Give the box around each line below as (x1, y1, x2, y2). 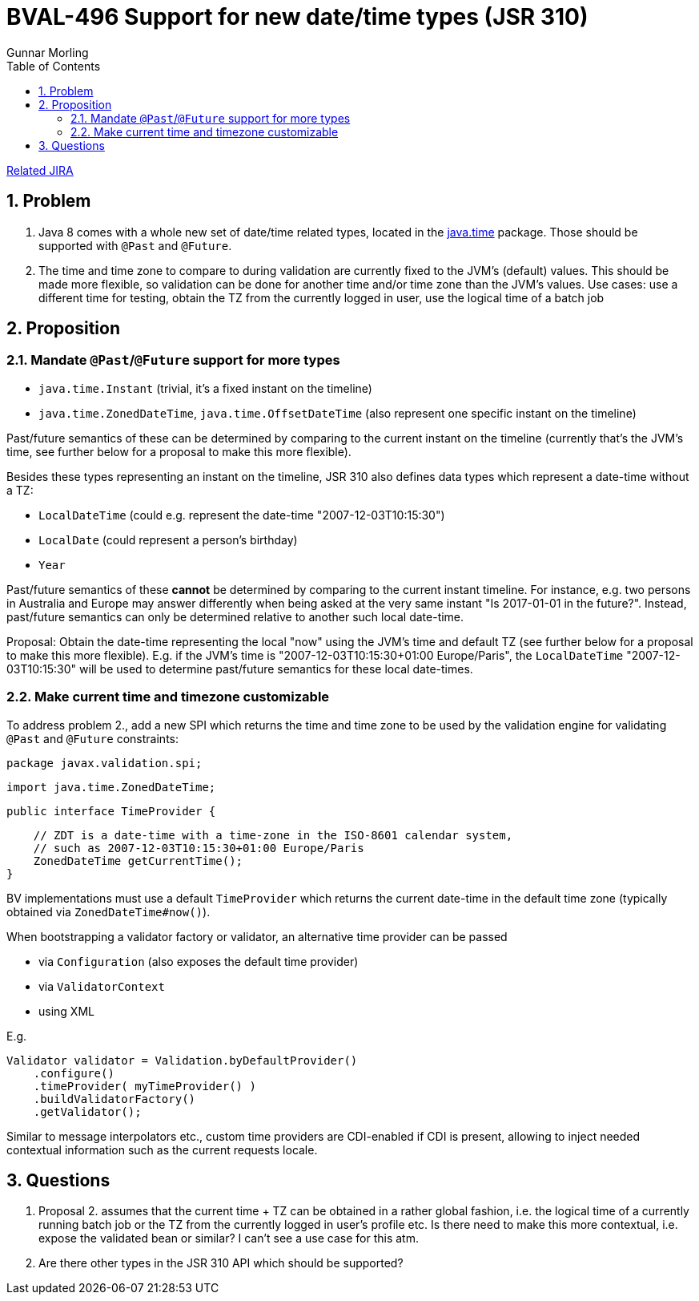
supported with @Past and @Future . (38, 238, 232, 253)
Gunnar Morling (6, 45, 89, 59)
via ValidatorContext (38, 979, 165, 993)
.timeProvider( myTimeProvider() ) (33, 1079, 256, 1093)
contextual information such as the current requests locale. (6, 1142, 318, 1157)
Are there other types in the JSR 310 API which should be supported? (38, 1256, 404, 1271)
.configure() (33, 1066, 114, 1080)
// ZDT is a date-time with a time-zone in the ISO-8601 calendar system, (33, 828, 513, 842)
